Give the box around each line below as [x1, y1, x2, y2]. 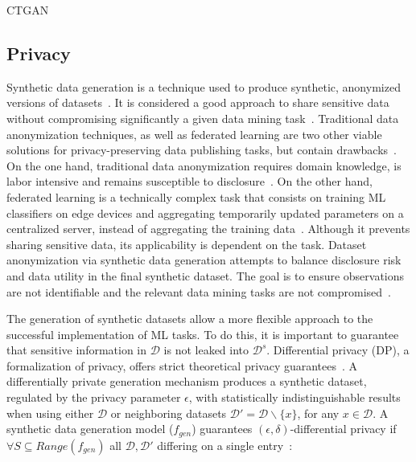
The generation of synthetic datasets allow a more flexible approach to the [6, 310, 373, 327]
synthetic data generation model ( [6, 420, 174, 437]
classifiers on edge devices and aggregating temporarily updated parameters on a [6, 204, 404, 221]
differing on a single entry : [157, 436, 293, 453]
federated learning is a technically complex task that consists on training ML [6, 188, 386, 205]
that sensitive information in [6, 341, 147, 358]
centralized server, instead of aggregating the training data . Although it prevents [6, 220, 410, 237]
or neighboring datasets [110, 404, 227, 421]
